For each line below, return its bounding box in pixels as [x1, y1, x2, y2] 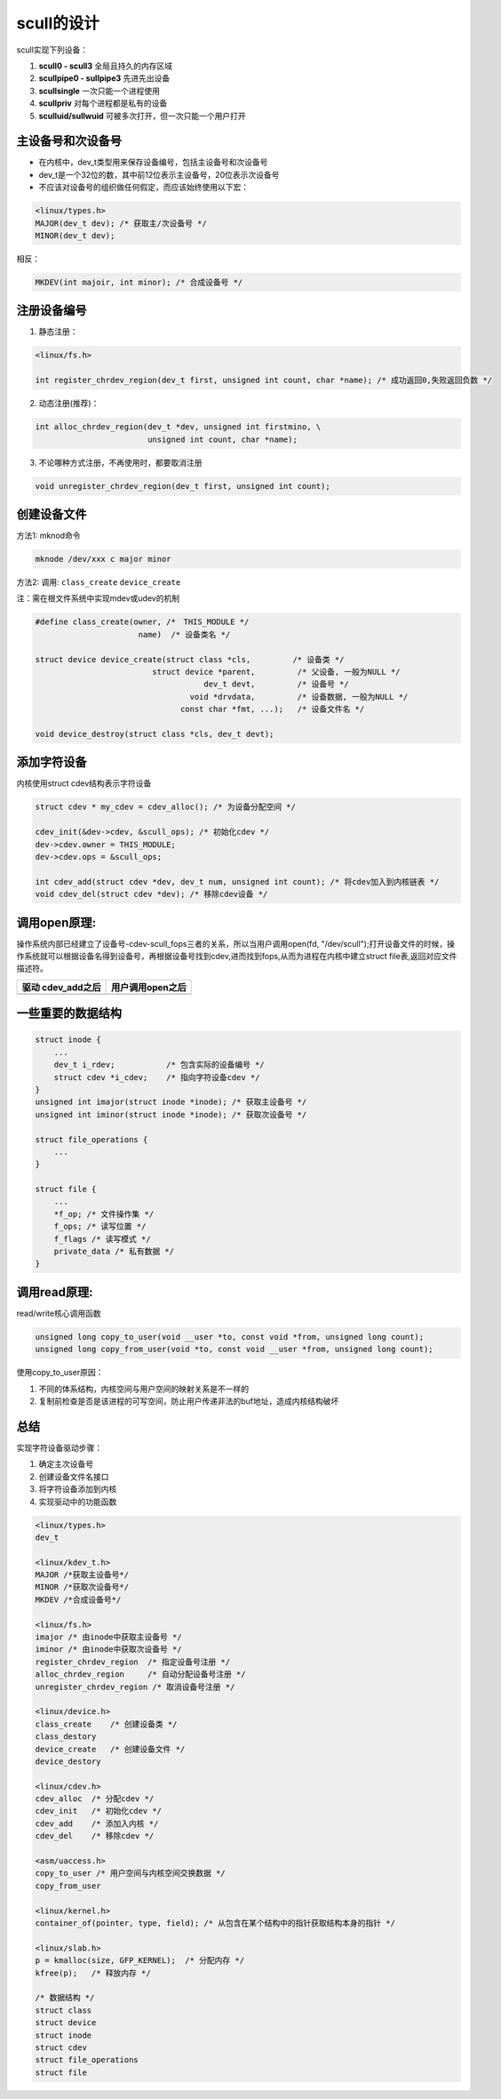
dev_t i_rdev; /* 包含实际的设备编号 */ [53, 1060, 266, 1070]
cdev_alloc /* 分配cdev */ [35, 1794, 155, 1804]
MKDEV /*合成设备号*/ [35, 1594, 122, 1605]
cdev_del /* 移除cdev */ [35, 1831, 155, 1841]
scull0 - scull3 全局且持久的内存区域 [38, 60, 173, 71]
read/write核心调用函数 [16, 1308, 101, 1318]
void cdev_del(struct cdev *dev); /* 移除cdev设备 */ [35, 889, 268, 900]
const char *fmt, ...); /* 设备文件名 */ [179, 704, 365, 715]
